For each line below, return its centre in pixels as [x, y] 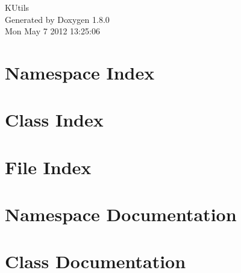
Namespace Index [80, 72]
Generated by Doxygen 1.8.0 [57, 19]
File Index [48, 167]
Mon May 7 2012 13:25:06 [52, 31]
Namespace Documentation [121, 214]
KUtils [17, 7]
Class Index [54, 120]
